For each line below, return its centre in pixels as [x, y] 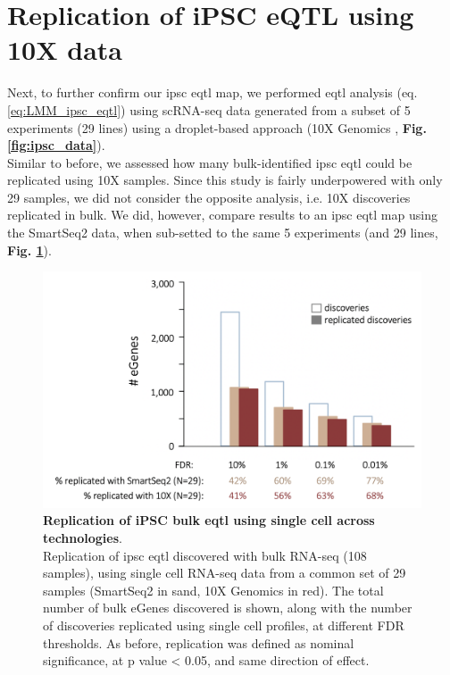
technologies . [83, 538]
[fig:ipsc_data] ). [56, 145]
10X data [65, 50]
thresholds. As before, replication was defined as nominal [199, 642]
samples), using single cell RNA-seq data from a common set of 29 [225, 573]
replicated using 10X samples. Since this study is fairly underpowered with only [225, 180]
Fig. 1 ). [29, 250]
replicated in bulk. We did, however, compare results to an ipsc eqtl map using [222, 215]
